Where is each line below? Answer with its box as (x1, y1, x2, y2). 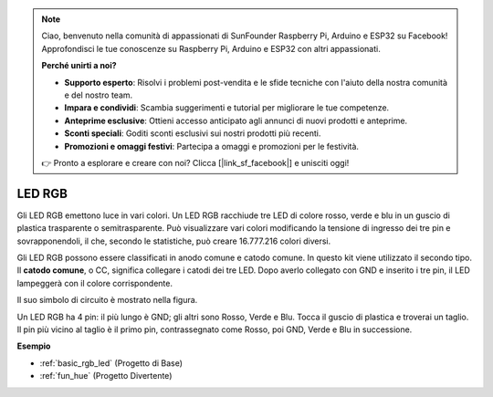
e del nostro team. (64, 89, 133, 100)
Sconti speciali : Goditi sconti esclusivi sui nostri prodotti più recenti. (64, 128, 321, 139)
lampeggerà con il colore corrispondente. (16, 277, 173, 288)
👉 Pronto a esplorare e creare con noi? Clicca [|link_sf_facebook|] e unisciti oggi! (41, 157, 350, 168)
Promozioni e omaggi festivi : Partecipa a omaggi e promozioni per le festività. (64, 141, 360, 151)
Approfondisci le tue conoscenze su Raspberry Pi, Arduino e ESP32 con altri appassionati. (41, 43, 381, 54)
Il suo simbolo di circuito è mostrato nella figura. (16, 295, 198, 306)
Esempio (16, 340, 51, 351)
